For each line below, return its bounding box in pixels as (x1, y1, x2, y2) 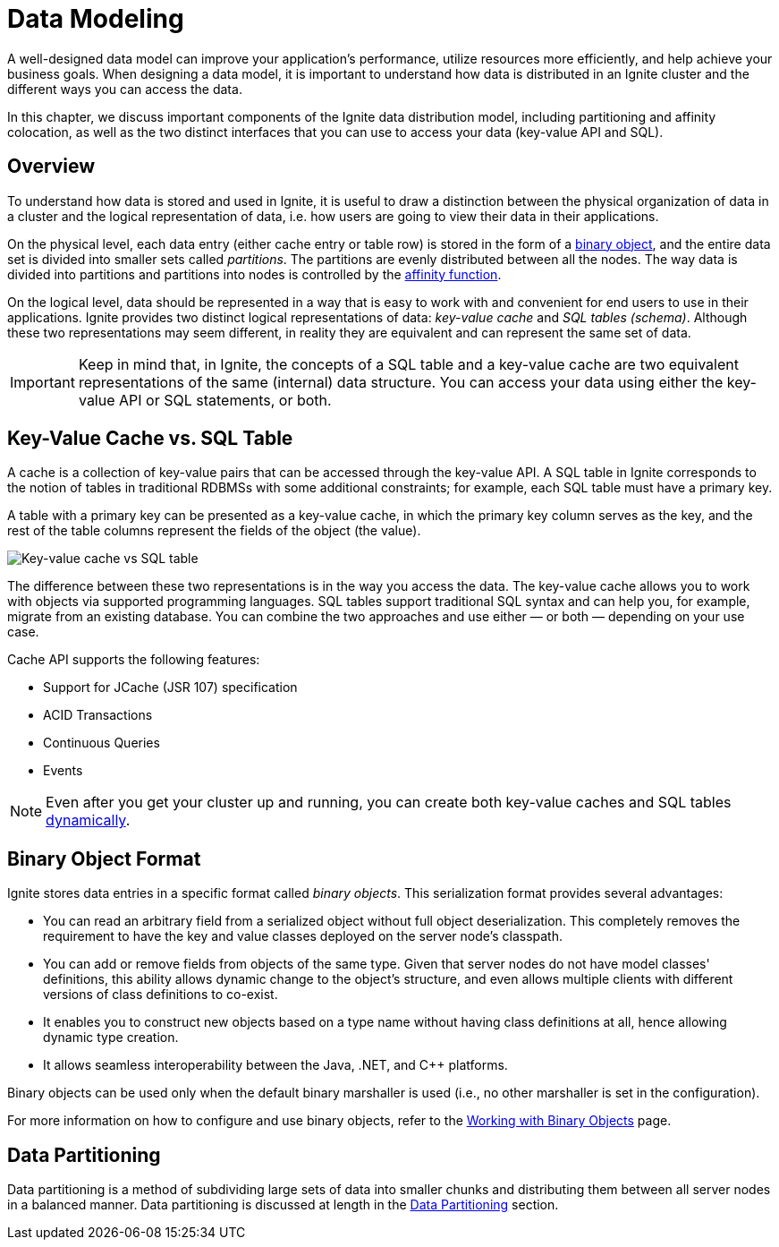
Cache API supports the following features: (7, 652, 260, 668)
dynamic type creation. (43, 1029, 179, 1046)
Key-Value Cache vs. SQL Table (7, 427, 293, 450)
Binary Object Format (7, 847, 201, 870)
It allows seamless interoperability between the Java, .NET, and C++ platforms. (43, 1057, 508, 1073)
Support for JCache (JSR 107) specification (43, 679, 298, 696)
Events (43, 763, 83, 779)
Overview (7, 155, 96, 178)
